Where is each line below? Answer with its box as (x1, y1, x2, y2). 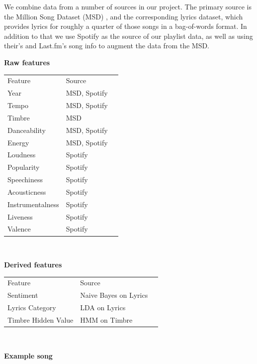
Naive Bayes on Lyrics (80, 290, 148, 300)
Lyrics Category (7, 302, 56, 313)
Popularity (7, 162, 40, 172)
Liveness (7, 211, 33, 222)
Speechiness (7, 174, 43, 185)
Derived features (4, 259, 62, 270)
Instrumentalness (7, 199, 59, 209)
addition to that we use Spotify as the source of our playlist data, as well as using (4, 30, 253, 41)
